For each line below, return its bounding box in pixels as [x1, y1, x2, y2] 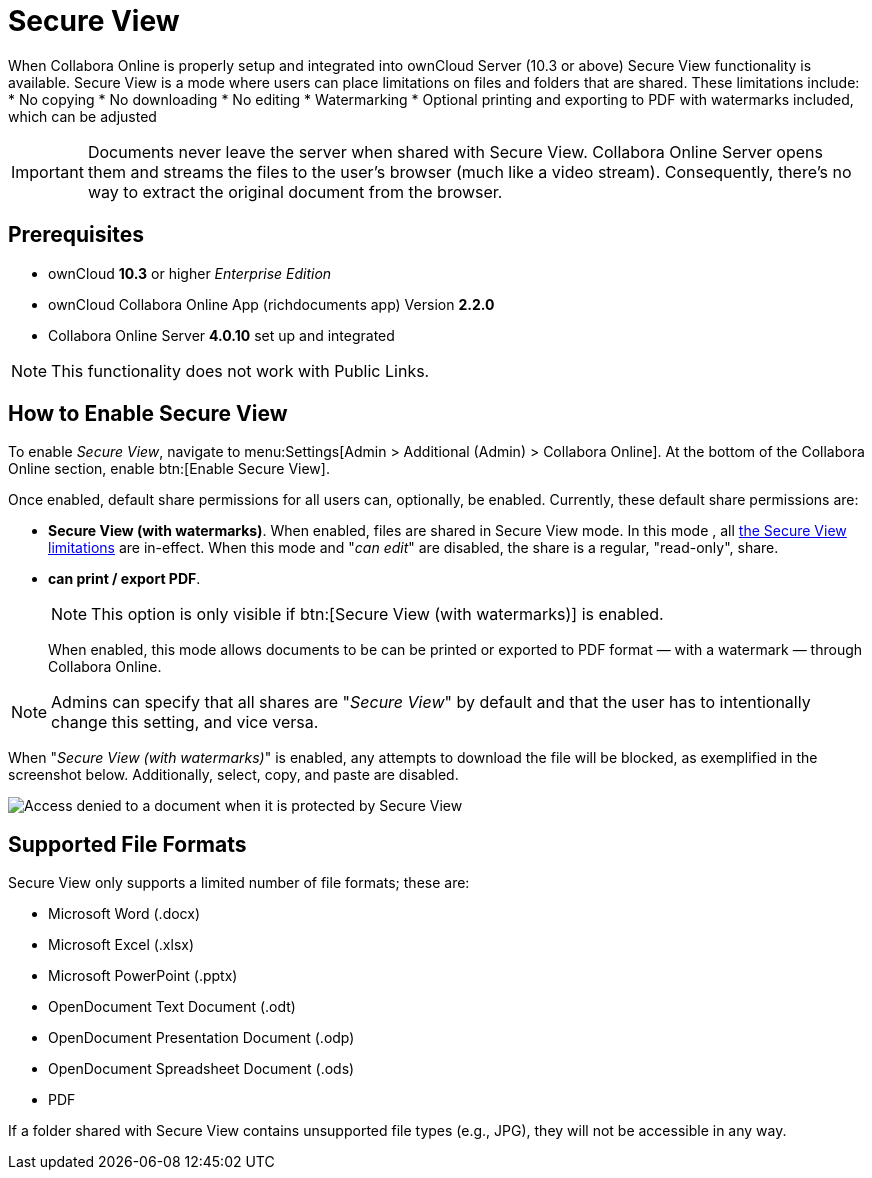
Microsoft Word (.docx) [48, 905, 201, 923]
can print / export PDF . [48, 570, 201, 588]
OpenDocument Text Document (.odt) [48, 998, 296, 1016]
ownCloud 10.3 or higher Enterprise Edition [48, 264, 332, 282]
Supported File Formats [8, 831, 247, 857]
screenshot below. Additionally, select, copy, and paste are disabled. [8, 766, 459, 784]
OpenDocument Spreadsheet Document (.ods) [48, 1060, 355, 1078]
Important [11, 161, 84, 182]
